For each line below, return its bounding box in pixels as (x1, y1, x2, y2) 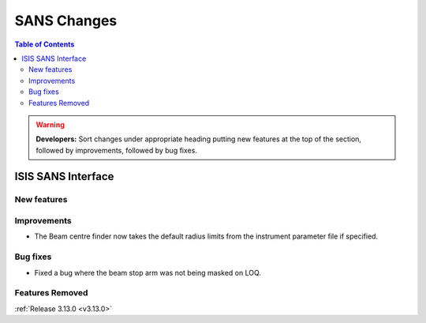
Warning (35, 119, 65, 130)
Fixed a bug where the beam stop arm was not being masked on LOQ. (34, 268, 262, 277)
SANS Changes (14, 12, 118, 29)
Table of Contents (14, 39, 75, 49)
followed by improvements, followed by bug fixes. (35, 145, 197, 155)
